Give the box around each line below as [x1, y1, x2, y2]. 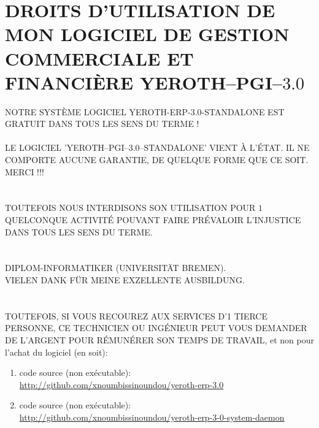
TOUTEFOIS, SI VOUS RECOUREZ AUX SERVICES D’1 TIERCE [5, 309, 267, 322]
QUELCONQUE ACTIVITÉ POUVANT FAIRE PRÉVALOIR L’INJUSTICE [5, 213, 301, 226]
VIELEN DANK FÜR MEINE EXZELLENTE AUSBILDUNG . [5, 273, 245, 286]
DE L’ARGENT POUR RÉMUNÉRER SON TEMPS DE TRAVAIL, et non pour [5, 333, 314, 346]
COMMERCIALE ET [5, 45, 194, 71]
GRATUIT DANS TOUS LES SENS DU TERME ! [5, 117, 199, 130]
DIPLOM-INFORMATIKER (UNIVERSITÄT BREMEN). [5, 261, 226, 274]
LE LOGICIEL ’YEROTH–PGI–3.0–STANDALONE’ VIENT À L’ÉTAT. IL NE [5, 141, 310, 154]
